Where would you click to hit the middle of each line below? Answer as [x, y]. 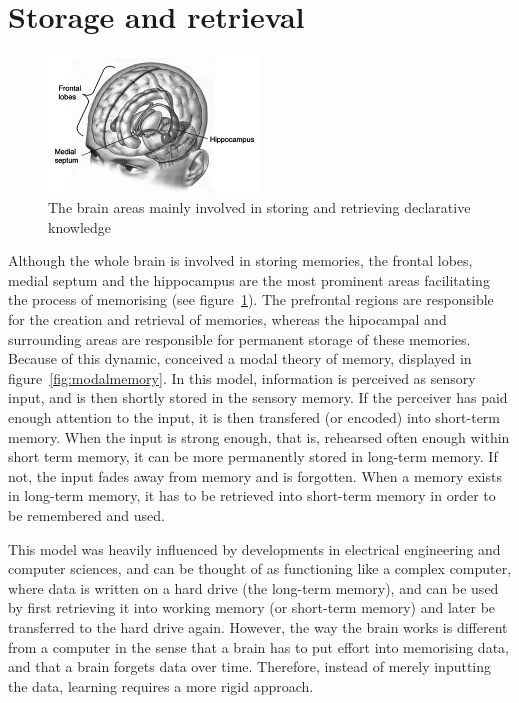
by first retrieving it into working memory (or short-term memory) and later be [252, 607]
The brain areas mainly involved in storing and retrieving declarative [259, 207]
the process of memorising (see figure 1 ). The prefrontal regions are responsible [251, 299]
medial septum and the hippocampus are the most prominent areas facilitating [249, 279]
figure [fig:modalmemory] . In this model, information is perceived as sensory [242, 377]
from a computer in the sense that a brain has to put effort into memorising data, [258, 646]
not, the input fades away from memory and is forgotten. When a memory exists [255, 475]
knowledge [79, 226]
